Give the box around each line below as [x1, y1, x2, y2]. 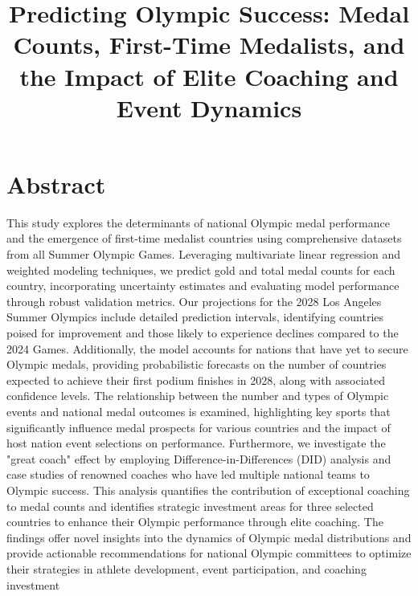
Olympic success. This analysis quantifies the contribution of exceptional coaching [6, 481, 410, 498]
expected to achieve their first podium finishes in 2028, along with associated [6, 371, 386, 388]
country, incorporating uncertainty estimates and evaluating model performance [6, 277, 400, 294]
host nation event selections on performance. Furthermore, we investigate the [6, 435, 386, 451]
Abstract [6, 167, 106, 200]
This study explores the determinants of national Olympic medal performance [6, 214, 390, 231]
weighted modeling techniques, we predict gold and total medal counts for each [6, 261, 395, 278]
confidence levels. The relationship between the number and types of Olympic [6, 387, 389, 404]
